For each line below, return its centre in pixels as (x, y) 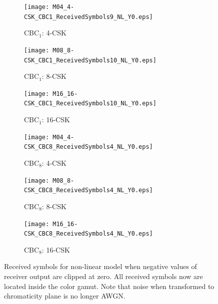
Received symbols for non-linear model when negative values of (100, 266)
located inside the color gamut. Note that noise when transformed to (109, 286)
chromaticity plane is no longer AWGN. (65, 296)
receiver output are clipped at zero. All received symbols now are (103, 276)
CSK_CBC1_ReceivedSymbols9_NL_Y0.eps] (88, 17)
